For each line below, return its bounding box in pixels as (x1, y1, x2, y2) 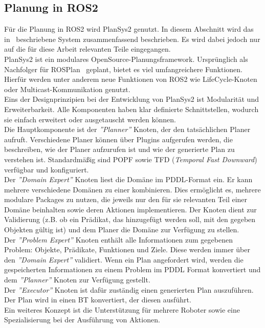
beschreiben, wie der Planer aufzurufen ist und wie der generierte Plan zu (4, 144, 235, 155)
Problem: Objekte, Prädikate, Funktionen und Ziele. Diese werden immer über (4, 244, 250, 255)
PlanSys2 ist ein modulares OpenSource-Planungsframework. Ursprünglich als (4, 53, 248, 64)
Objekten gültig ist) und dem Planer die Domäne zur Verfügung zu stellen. (4, 224, 239, 235)
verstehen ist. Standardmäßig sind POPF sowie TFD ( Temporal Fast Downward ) (4, 154, 257, 164)
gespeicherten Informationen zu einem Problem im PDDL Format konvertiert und (4, 264, 261, 275)
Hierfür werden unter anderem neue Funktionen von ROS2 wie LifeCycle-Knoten (4, 74, 257, 84)
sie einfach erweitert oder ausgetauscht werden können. (4, 114, 176, 124)
